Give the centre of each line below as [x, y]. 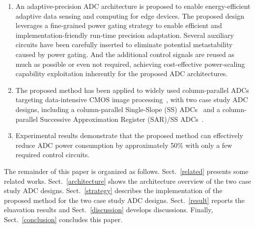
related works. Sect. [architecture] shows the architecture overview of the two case [127, 181]
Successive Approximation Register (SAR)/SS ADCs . [122, 119]
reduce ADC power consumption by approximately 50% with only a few [124, 145]
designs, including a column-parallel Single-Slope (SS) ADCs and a [118, 109]
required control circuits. [53, 155]
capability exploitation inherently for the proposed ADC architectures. [122, 73]
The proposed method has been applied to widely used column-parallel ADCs [132, 90]
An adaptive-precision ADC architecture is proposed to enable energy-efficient [133, 6]
